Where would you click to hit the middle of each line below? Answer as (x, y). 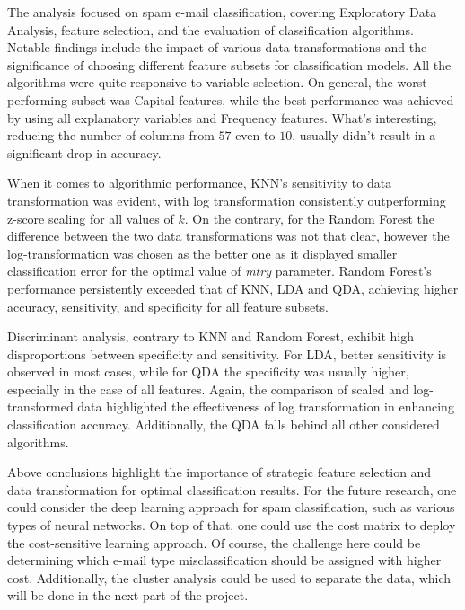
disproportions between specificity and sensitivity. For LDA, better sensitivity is (227, 354)
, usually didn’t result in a (364, 135)
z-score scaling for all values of (91, 218)
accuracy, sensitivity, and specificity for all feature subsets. (168, 306)
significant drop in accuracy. (84, 152)
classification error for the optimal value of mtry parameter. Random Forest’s (219, 271)
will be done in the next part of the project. (128, 595)
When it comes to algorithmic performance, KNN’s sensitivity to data (200, 183)
